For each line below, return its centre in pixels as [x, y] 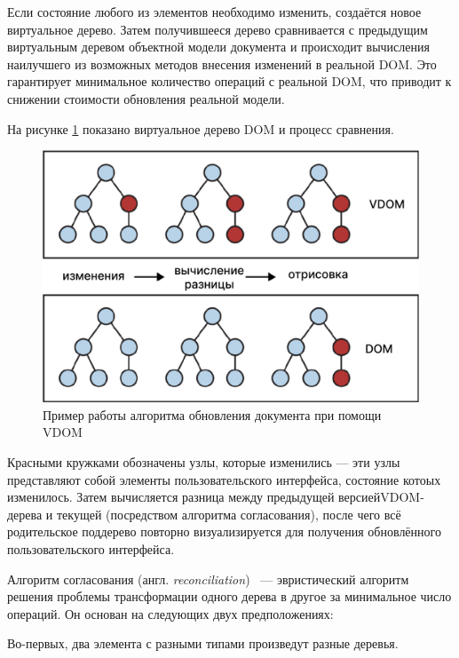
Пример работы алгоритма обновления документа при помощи [212, 414]
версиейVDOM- [381, 497]
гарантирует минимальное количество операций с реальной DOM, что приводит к [229, 81]
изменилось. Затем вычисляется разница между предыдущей [171, 497]
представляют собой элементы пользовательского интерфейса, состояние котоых [224, 479]
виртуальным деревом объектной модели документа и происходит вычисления [218, 47]
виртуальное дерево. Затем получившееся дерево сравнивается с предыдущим [218, 29]
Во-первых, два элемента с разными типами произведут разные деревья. [203, 643]
